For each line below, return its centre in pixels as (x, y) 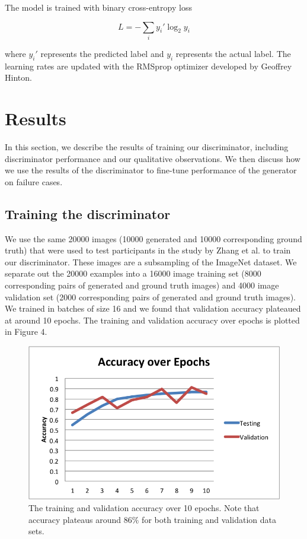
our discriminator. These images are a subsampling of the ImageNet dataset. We (151, 261)
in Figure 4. (26, 332)
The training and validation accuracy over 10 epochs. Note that (144, 508)
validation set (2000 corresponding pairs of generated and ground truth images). (150, 297)
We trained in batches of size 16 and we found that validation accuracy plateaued (153, 308)
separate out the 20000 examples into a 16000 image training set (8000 (133, 273)
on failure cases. (34, 181)
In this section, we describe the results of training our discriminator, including (147, 147)
